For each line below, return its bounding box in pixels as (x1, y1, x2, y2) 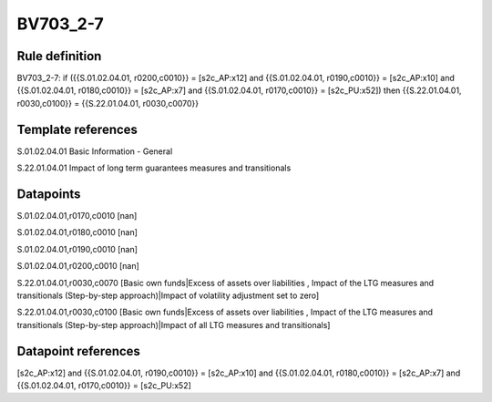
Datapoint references (16, 343, 141, 359)
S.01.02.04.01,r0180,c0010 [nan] (16, 227, 138, 238)
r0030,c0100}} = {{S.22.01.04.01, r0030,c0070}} (16, 98, 200, 108)
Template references (16, 121, 138, 137)
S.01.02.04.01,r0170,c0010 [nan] (16, 211, 138, 222)
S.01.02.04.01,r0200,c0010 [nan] (16, 261, 140, 272)
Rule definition (16, 48, 102, 64)
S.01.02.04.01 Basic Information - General (16, 146, 173, 157)
